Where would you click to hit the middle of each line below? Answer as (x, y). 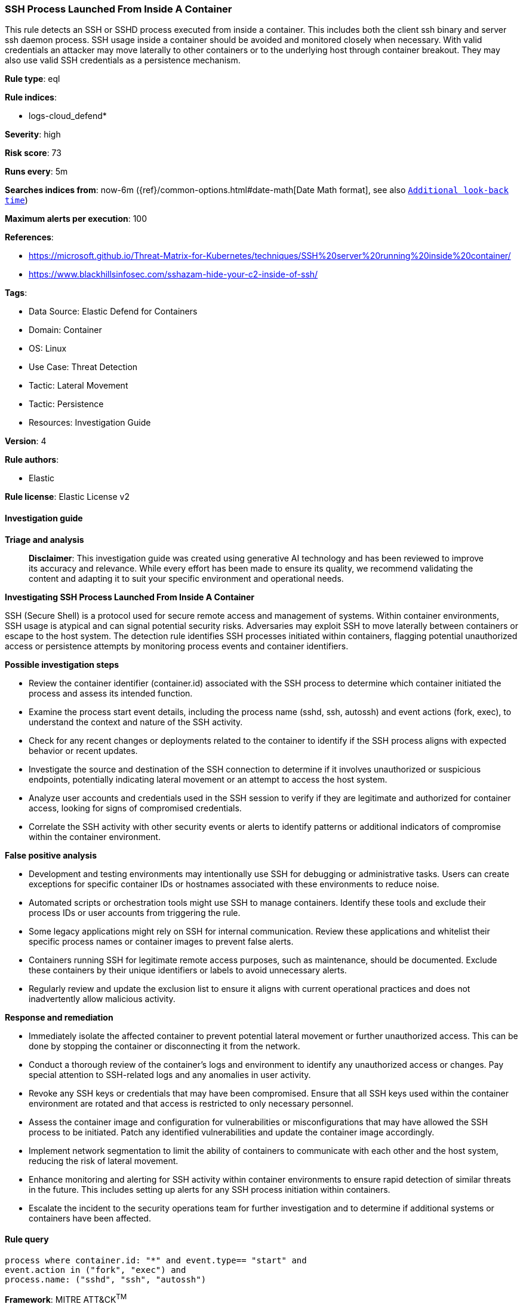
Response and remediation (59, 1017)
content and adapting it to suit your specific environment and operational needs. (186, 578)
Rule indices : (31, 97)
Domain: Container (65, 330)
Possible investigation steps (62, 664)
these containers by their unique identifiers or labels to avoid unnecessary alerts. (188, 970)
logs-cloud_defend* (68, 116)
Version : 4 (26, 441)
